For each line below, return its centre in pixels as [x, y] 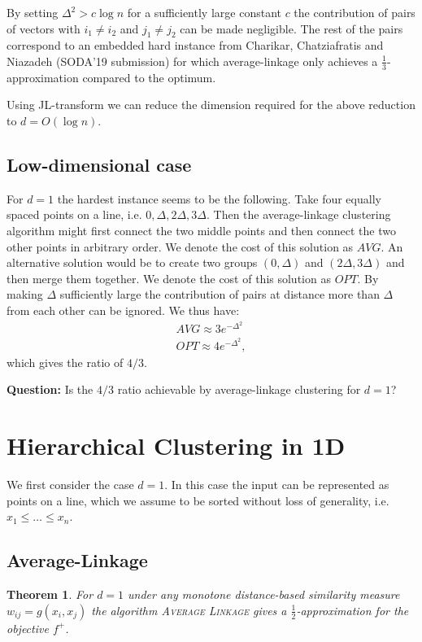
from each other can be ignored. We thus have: [123, 310]
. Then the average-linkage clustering [298, 214]
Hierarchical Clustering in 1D [176, 445]
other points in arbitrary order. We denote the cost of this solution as [180, 246]
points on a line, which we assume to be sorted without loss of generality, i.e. [198, 500]
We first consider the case [70, 485]
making [25, 294]
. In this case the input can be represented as [277, 485]
